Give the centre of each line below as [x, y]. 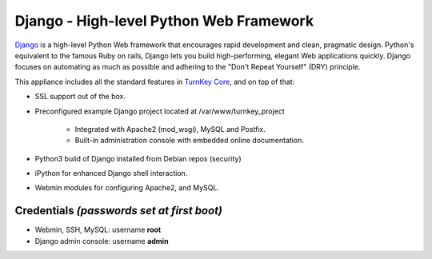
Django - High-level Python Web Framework [164, 21]
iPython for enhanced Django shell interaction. [111, 173]
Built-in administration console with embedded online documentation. [189, 141]
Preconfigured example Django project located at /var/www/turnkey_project [160, 111]
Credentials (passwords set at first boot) [119, 211]
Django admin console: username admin [102, 241]
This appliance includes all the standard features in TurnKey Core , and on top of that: [155, 82]
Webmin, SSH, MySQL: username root [98, 230]
